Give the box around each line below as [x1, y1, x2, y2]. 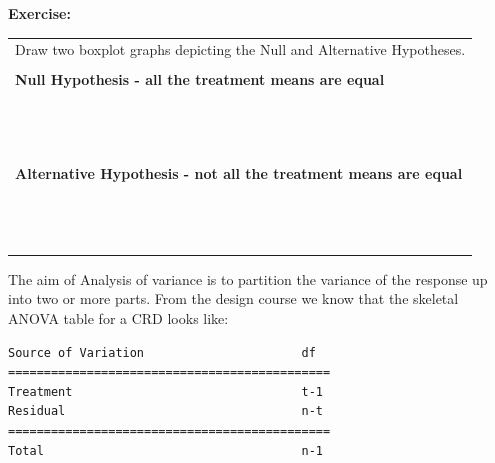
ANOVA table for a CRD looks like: [8, 308, 229, 329]
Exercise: [8, 3, 71, 23]
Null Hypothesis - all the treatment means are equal [15, 69, 385, 90]
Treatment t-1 [8, 384, 323, 399]
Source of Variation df [8, 345, 316, 360]
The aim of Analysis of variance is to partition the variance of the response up [8, 268, 488, 289]
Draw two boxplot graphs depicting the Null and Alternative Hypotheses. [15, 39, 466, 60]
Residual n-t [8, 404, 323, 419]
